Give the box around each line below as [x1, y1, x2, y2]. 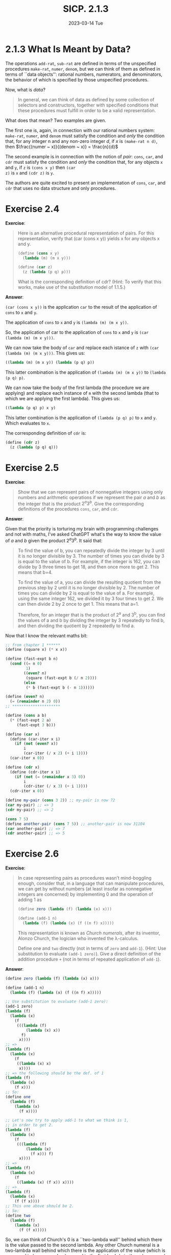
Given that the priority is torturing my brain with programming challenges [5, 526, 159, 532]
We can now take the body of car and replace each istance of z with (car [5, 345, 159, 351]
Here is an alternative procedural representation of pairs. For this [17, 230, 155, 236]
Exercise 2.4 [5, 203, 60, 215]
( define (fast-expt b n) [5, 656, 58, 662]
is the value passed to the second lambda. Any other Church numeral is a [5, 1242, 160, 1248]
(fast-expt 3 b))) [16, 722, 56, 728]
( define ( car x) [5, 732, 40, 737]
